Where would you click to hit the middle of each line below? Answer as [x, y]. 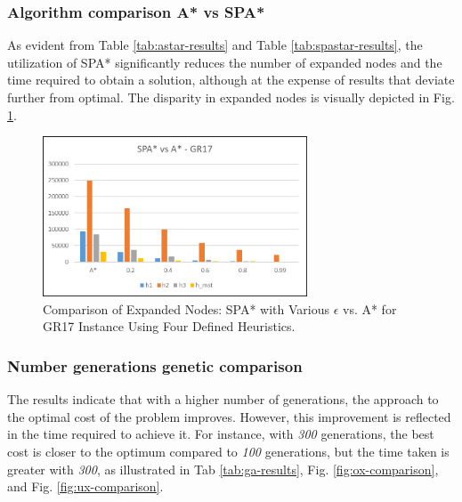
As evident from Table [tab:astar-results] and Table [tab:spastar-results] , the [215, 45]
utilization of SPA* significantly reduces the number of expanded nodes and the [225, 62]
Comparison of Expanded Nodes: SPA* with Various [186, 308]
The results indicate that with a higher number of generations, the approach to [223, 399]
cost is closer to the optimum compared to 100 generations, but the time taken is [228, 451]
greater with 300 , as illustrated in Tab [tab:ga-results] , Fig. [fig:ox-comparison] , [223, 469]
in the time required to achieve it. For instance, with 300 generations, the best [221, 434]
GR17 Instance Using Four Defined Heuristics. [169, 326]
